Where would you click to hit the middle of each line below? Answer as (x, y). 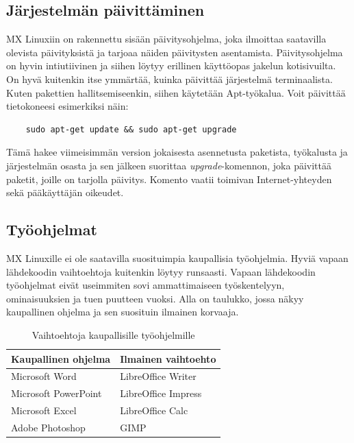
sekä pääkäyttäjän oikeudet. (65, 192)
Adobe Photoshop (48, 427)
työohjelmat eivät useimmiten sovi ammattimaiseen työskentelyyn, (146, 285)
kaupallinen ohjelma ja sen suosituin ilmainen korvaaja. (123, 312)
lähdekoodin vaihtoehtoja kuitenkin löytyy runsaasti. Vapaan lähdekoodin (161, 271)
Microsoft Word (44, 376)
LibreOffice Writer (158, 376)
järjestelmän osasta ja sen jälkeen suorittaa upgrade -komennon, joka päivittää (169, 165)
